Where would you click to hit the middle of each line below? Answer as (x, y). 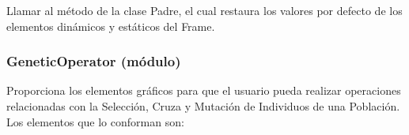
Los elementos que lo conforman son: (95, 121)
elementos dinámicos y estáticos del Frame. (111, 26)
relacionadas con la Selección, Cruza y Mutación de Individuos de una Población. (203, 106)
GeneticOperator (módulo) (94, 61)
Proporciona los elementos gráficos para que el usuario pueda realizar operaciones (204, 90)
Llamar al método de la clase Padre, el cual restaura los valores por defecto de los (204, 10)
